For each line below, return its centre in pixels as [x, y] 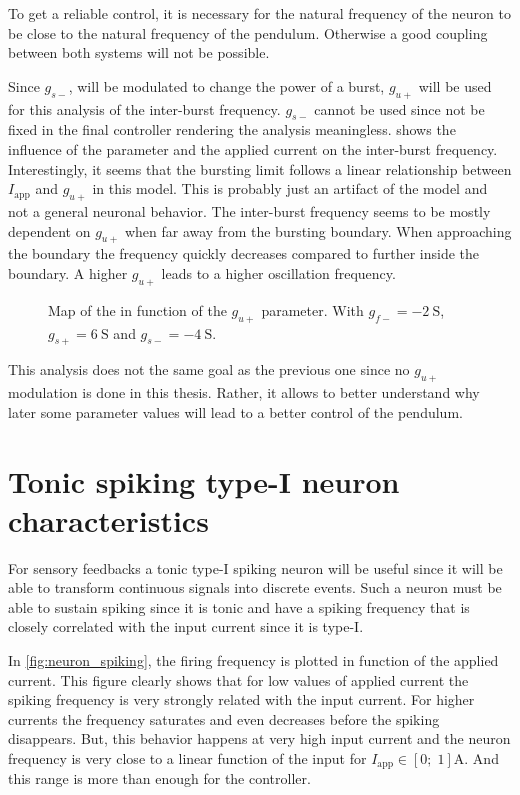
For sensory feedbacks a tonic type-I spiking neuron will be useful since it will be [255, 567]
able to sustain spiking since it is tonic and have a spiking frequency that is [239, 606]
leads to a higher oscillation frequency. [278, 272]
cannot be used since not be [399, 108]
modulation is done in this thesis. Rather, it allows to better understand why [244, 392]
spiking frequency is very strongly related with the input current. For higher [241, 699]
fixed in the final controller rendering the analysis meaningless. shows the [232, 129]
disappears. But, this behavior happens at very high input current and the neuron [259, 738]
